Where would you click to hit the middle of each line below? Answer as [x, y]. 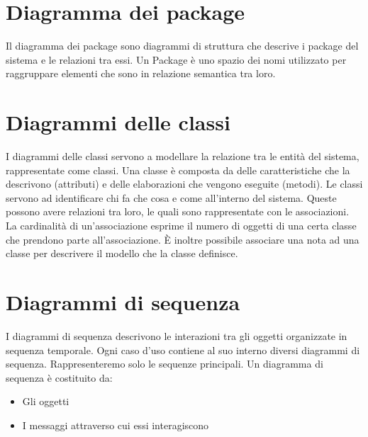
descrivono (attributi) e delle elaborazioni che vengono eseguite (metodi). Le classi [184, 184]
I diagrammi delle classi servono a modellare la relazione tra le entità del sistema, [183, 156]
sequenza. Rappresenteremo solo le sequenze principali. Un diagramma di [165, 364]
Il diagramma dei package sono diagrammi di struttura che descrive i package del [182, 46]
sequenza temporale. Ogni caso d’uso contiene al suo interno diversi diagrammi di [183, 350]
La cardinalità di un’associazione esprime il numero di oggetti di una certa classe [181, 225]
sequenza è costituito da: [59, 377]
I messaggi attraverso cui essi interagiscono [116, 425]
